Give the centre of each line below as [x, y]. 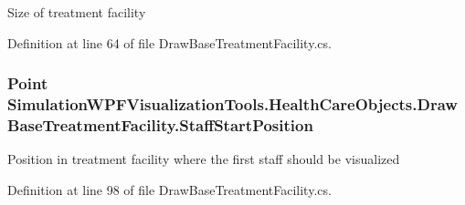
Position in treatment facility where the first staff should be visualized [204, 159]
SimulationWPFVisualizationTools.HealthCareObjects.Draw [232, 104]
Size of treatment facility [77, 12]
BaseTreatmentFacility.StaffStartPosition [160, 124]
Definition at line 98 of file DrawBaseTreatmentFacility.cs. [169, 189]
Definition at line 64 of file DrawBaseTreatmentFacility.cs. [169, 42]
